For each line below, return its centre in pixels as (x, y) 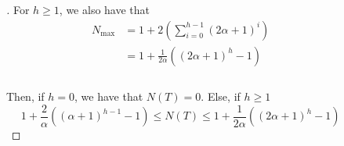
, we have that (109, 96)
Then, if (25, 96)
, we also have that (105, 9)
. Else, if (221, 96)
